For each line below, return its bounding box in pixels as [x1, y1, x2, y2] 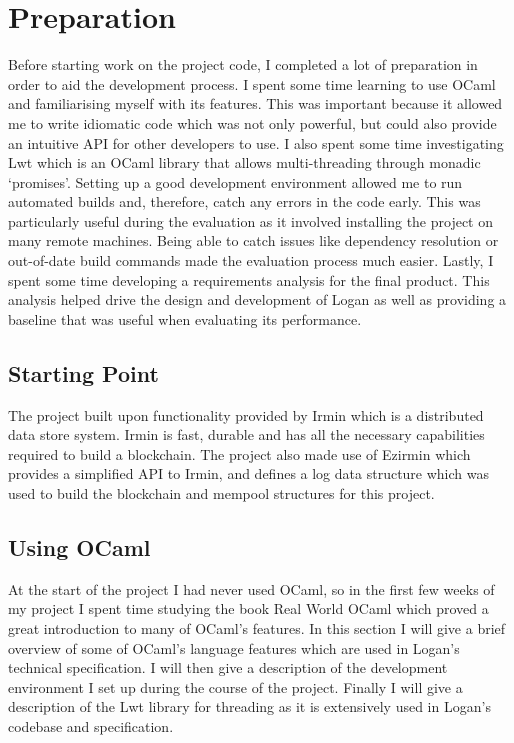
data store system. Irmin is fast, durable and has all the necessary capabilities [8, 424, 485, 445]
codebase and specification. [8, 715, 174, 736]
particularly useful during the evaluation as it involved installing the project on [8, 210, 494, 231]
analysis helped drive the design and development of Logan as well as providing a [8, 289, 507, 310]
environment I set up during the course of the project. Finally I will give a [8, 676, 463, 697]
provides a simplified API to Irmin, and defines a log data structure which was [8, 463, 490, 484]
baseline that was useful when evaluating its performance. [8, 308, 362, 329]
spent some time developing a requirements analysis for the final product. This [8, 269, 490, 290]
